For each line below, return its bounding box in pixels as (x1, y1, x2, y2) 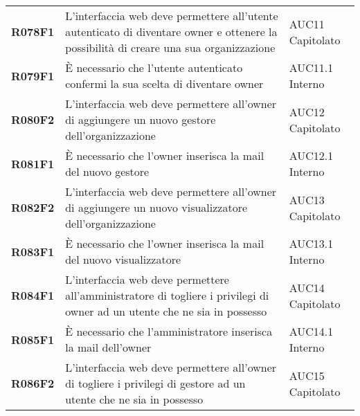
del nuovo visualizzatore (65, 251, 181, 267)
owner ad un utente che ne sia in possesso (65, 303, 267, 319)
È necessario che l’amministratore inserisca (65, 323, 273, 339)
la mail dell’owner (65, 339, 152, 355)
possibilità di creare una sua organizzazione (65, 39, 276, 55)
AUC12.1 (289, 147, 334, 163)
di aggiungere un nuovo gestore (65, 111, 216, 127)
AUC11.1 (289, 60, 334, 75)
